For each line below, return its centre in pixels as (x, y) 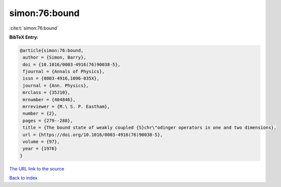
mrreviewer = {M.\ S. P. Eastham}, (66, 107)
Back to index (23, 178)
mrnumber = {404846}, (49, 100)
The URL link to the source (37, 168)
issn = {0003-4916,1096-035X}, (61, 78)
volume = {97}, (41, 142)
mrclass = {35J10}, (46, 92)
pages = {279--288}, (48, 121)
